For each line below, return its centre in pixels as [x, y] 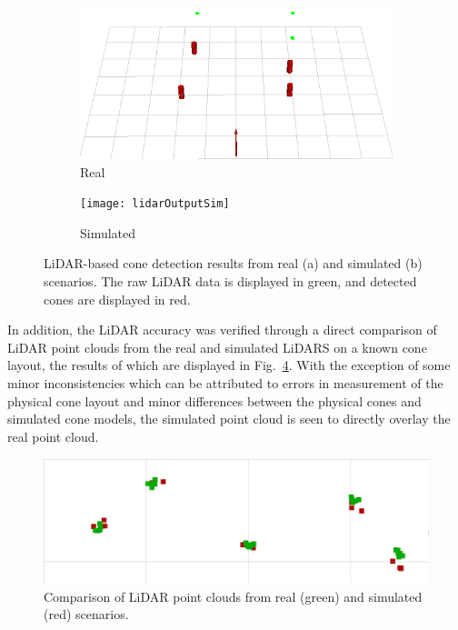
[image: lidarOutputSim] [155, 204]
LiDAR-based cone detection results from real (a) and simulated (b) [233, 263]
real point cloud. [53, 436]
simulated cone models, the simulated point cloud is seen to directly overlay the [229, 419]
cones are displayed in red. [117, 299]
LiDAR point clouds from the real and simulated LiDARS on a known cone [217, 347]
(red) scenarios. [86, 614]
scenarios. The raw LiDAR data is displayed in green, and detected [230, 280]
